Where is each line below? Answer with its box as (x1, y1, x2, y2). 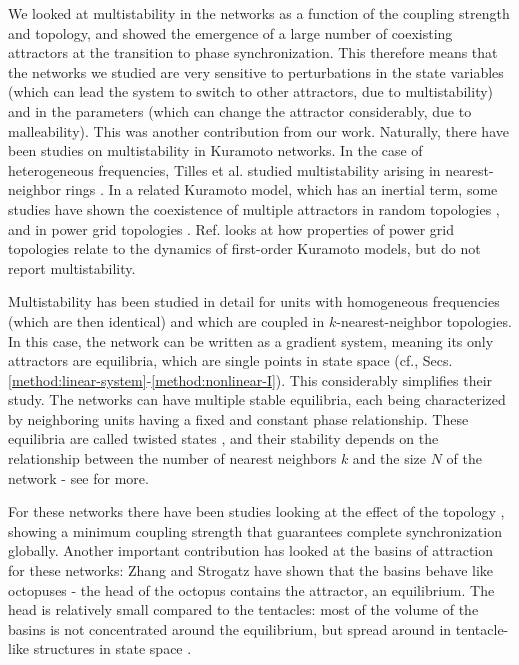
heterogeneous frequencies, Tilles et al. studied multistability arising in (8, 159, 441, 180)
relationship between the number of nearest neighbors (8, 448, 337, 469)
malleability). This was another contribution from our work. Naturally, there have (8, 120, 509, 141)
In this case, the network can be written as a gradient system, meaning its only (8, 330, 494, 351)
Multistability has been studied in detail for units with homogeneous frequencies (8, 291, 500, 312)
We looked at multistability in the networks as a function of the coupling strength (8, 3, 510, 23)
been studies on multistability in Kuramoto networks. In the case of (8, 140, 423, 161)
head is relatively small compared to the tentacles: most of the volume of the (8, 599, 479, 620)
